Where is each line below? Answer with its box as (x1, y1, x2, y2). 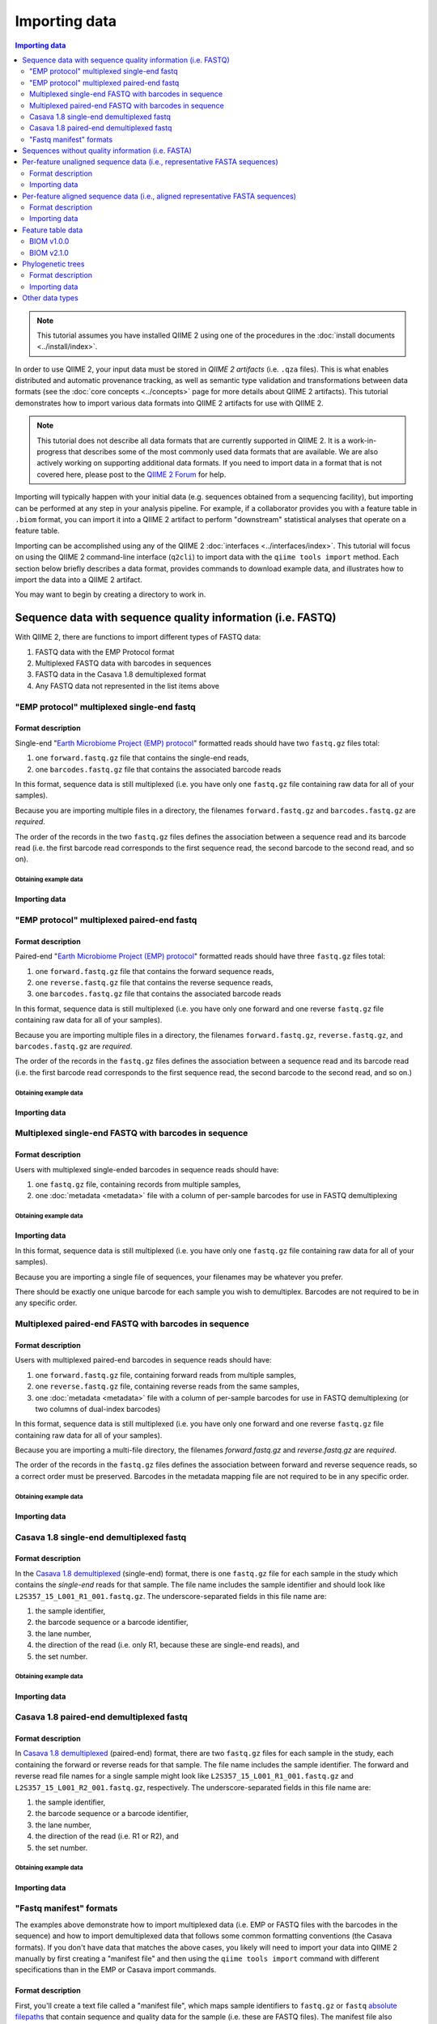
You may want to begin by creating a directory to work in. (15, 589, 206, 599)
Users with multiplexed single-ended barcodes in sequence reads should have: (15, 1164, 279, 1174)
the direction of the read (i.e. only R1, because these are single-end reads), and (35, 1640, 299, 1650)
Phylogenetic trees (22, 259, 85, 269)
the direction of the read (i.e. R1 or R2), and (35, 1831, 180, 1841)
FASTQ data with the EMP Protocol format (35, 647, 175, 657)
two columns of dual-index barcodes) (35, 1404, 161, 1414)
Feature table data (22, 225, 83, 235)
